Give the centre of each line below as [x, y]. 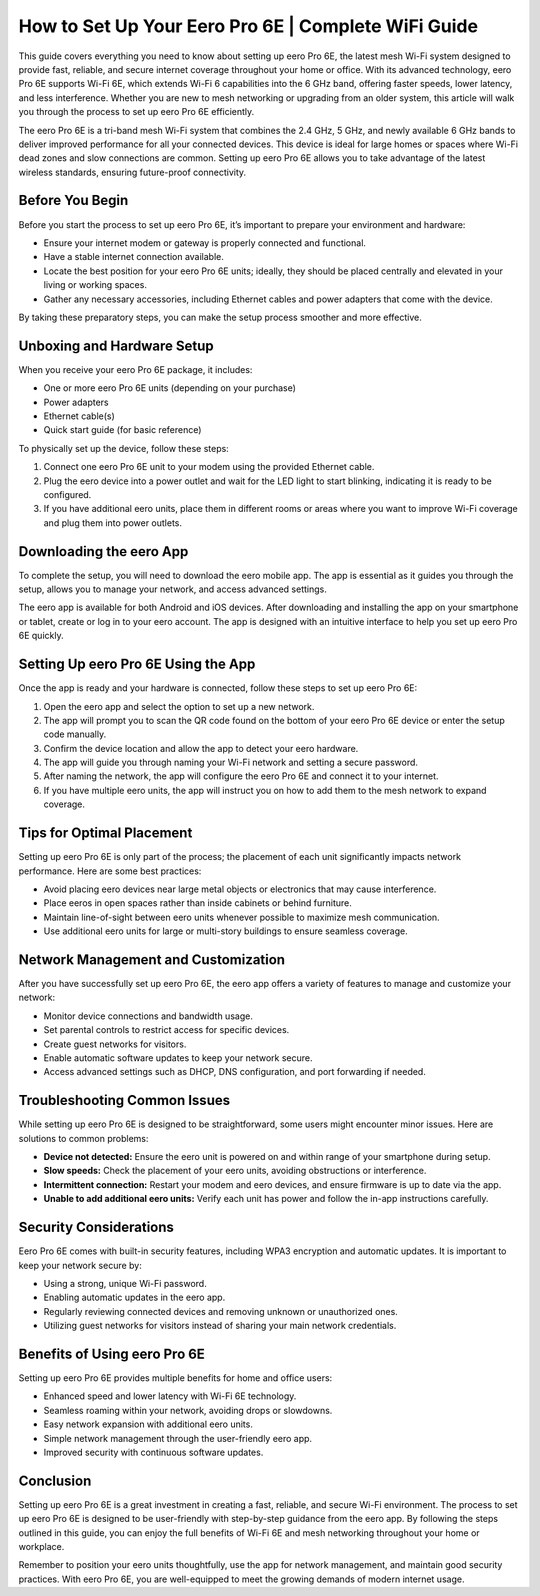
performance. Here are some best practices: [110, 871]
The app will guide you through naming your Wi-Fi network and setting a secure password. [231, 762]
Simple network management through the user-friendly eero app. [178, 1438]
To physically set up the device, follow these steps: [123, 448]
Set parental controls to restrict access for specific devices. [166, 1030]
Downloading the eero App [103, 551]
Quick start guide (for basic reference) [122, 430]
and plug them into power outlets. [113, 522]
